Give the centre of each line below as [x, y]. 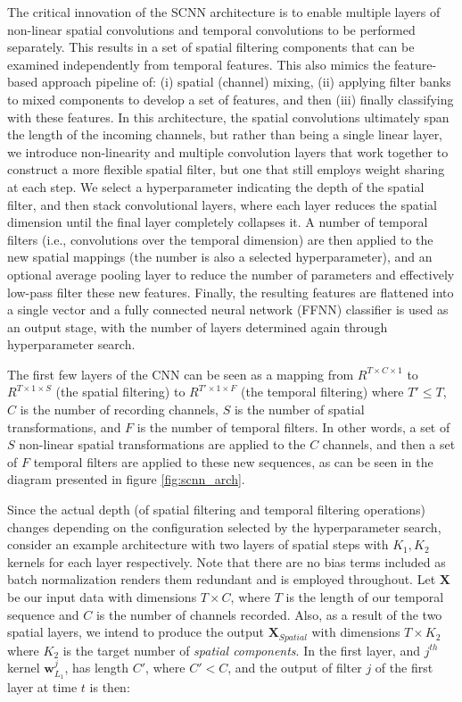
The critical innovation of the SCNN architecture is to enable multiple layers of [224, 12]
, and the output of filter [295, 668]
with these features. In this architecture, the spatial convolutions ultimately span [228, 117]
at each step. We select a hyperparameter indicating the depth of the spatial [216, 186]
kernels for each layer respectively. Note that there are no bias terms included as [227, 561]
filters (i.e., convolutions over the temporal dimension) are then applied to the [220, 239]
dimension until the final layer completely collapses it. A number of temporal [218, 222]
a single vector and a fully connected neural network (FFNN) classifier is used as [228, 309]
